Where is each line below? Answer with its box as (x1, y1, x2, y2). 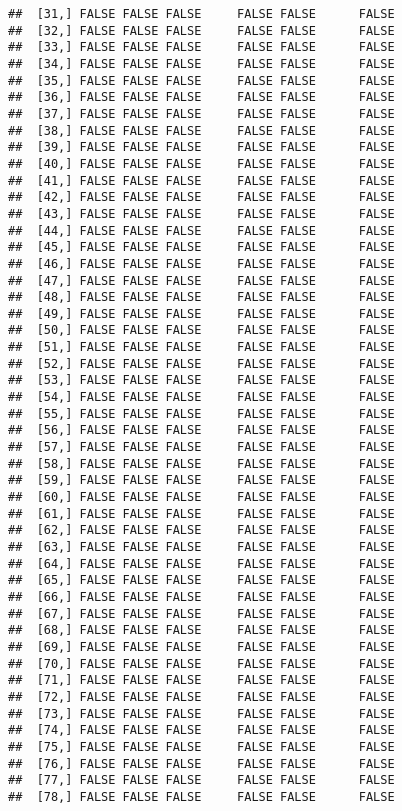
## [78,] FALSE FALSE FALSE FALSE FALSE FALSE (8, 789, 395, 804)
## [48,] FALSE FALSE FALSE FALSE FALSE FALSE (8, 290, 395, 305)
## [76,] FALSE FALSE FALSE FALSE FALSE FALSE (8, 756, 395, 771)
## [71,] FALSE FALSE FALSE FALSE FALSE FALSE (8, 673, 395, 688)
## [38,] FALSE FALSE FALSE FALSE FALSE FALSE (8, 123, 395, 138)
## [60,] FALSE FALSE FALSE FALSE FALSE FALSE (8, 490, 395, 505)
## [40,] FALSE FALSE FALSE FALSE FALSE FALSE (8, 156, 395, 171)
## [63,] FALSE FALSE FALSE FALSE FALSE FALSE (8, 540, 395, 554)
